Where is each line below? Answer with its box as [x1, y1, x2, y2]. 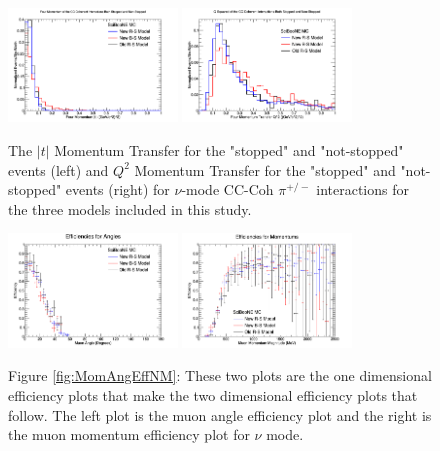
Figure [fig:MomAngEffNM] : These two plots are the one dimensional [8, 365, 432, 386]
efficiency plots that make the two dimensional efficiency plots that [8, 385, 418, 406]
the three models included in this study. [8, 198, 252, 219]
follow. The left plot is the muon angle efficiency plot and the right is [8, 404, 432, 425]
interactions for [316, 179, 409, 200]
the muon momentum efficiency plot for [8, 424, 250, 445]
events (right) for [65, 179, 170, 200]
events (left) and [8, 159, 109, 180]
